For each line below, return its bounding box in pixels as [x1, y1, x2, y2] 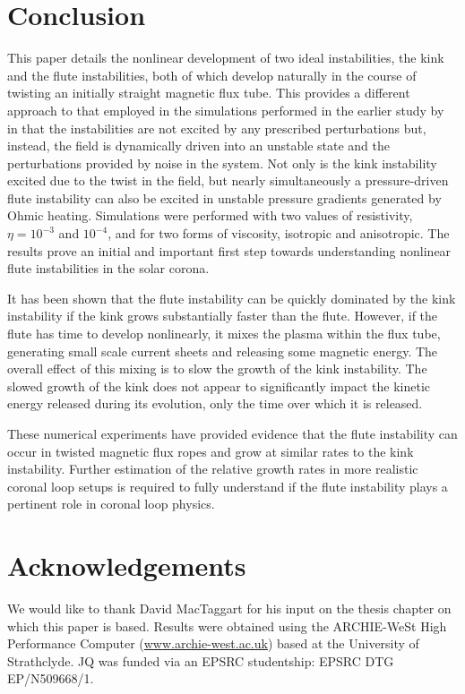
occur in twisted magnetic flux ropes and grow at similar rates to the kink [7, 441, 414, 460]
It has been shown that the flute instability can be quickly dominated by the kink [7, 288, 456, 307]
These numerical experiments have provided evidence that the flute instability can [7, 424, 458, 442]
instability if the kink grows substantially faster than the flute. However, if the [7, 306, 438, 325]
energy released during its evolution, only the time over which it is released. [7, 394, 423, 413]
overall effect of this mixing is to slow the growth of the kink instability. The [7, 359, 427, 378]
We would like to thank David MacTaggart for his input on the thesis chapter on [7, 599, 452, 618]
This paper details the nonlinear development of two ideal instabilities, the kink [7, 48, 444, 67]
